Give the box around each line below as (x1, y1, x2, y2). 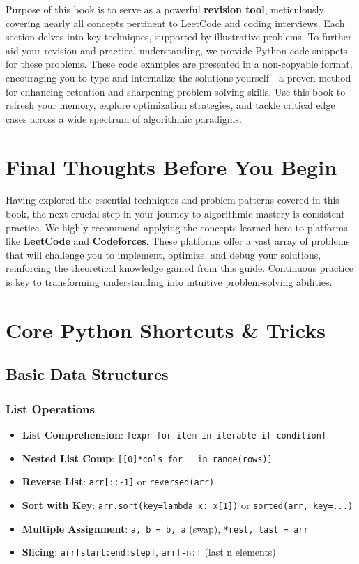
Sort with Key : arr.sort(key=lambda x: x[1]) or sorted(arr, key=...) (22, 497, 353, 512)
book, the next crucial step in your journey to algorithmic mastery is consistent (6, 206, 345, 221)
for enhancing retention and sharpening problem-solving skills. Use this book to (6, 84, 346, 98)
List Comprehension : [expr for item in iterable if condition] (22, 427, 326, 441)
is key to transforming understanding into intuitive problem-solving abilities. (6, 275, 333, 289)
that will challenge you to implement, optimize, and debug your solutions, (6, 247, 321, 261)
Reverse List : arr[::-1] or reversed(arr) (22, 474, 215, 489)
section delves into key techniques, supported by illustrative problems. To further (6, 29, 352, 44)
